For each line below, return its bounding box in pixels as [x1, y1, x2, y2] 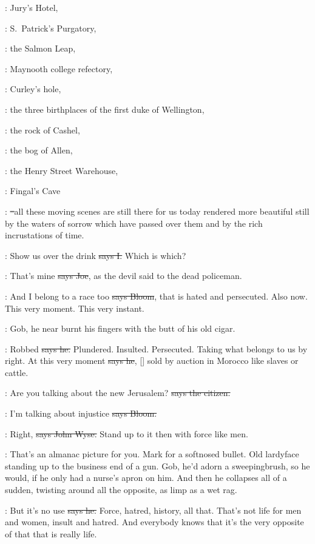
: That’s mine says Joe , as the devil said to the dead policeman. [5, 269, 242, 282]
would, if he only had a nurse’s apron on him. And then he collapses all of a [5, 471, 287, 484]
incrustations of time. [5, 229, 84, 241]
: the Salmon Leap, [5, 42, 76, 55]
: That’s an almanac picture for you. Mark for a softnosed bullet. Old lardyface [5, 448, 299, 460]
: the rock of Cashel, [5, 123, 80, 136]
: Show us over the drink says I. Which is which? [5, 249, 186, 261]
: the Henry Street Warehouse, [5, 164, 118, 176]
